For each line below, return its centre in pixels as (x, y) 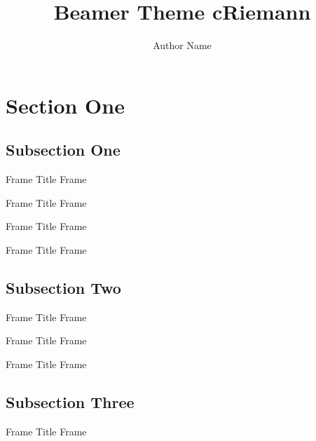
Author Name (182, 45)
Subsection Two (63, 287)
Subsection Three (70, 401)
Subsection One (63, 150)
